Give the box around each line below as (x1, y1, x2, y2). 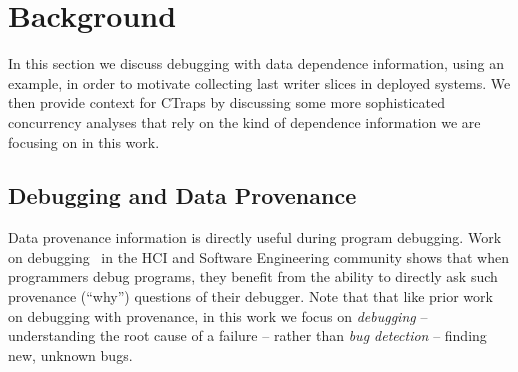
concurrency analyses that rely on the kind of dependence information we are (8, 111, 481, 132)
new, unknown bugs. (8, 344, 133, 365)
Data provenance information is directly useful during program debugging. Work (8, 227, 502, 248)
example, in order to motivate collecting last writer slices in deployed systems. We (8, 72, 511, 93)
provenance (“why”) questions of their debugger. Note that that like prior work (8, 286, 493, 307)
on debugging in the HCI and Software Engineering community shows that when (8, 246, 509, 267)
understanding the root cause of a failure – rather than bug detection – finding (8, 325, 487, 346)
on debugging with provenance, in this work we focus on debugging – (8, 305, 428, 326)
